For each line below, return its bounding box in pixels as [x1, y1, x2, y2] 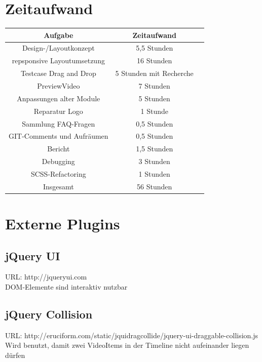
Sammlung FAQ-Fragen [22, 118, 95, 129]
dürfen [5, 350, 25, 360]
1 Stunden [138, 168, 170, 179]
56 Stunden [137, 181, 172, 191]
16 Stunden [137, 55, 172, 66]
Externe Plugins [5, 213, 120, 234]
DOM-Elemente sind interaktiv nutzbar [5, 281, 128, 292]
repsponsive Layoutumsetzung [12, 55, 105, 66]
